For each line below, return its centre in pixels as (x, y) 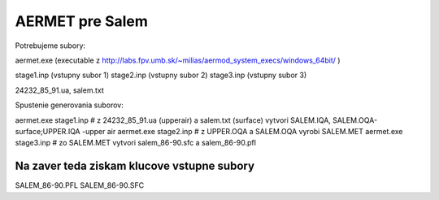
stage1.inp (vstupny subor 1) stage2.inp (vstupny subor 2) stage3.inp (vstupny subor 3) (161, 75)
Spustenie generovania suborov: (69, 105)
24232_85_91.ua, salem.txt (60, 90)
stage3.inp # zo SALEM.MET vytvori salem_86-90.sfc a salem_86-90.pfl (135, 143)
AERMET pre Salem (81, 21)
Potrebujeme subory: (50, 46)
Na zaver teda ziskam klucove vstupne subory (135, 166)
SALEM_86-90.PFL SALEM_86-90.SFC (80, 185)
